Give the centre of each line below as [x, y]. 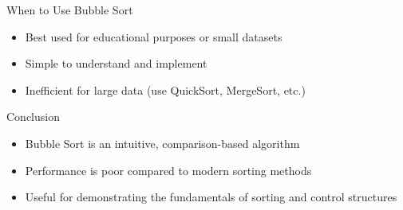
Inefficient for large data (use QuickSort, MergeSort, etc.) [165, 89]
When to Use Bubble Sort [70, 10]
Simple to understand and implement [116, 63]
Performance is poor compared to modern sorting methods [168, 170]
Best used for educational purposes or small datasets [154, 36]
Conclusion [33, 117]
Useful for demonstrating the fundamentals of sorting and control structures [211, 197]
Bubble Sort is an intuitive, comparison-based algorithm [162, 143]
